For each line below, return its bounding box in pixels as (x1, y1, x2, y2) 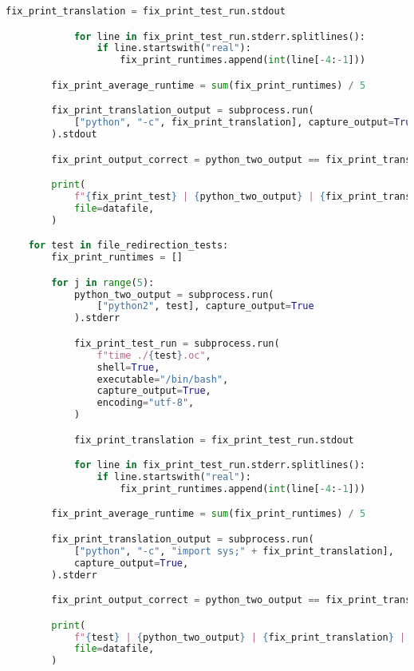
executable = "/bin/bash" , (97, 373, 229, 385)
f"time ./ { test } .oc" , (97, 349, 211, 361)
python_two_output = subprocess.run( (73, 288, 274, 300)
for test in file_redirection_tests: (28, 240, 229, 252)
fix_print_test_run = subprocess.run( (73, 337, 280, 349)
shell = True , (97, 361, 160, 373)
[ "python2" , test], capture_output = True (97, 300, 314, 312)
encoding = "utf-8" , (97, 397, 195, 409)
